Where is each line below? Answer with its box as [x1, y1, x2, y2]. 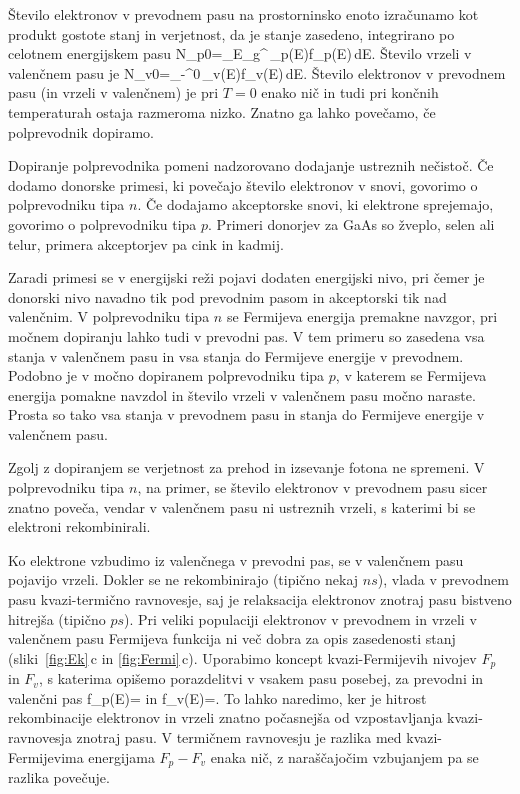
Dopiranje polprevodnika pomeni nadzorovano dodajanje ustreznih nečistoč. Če [8, 155, 494, 176]
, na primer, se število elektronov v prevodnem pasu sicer [137, 477, 488, 498]
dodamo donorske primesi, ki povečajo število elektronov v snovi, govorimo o [8, 174, 478, 195]
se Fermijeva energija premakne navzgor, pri [226, 306, 498, 327]
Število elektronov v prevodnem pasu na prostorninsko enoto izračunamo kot [8, 4, 479, 24]
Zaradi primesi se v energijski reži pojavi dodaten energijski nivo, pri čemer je [8, 267, 485, 288]
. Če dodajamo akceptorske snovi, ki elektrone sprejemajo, [137, 194, 494, 215]
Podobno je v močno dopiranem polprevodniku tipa [8, 365, 325, 386]
